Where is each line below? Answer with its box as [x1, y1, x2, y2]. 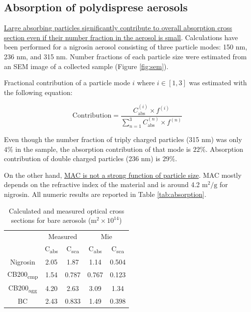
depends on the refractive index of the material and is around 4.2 [4, 179, 200, 190]
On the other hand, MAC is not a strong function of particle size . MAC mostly [4, 169, 242, 180]
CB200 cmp [7, 269, 38, 280]
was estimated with [189, 77, 247, 88]
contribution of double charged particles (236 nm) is [4, 153, 160, 164]
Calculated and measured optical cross [8, 205, 125, 216]
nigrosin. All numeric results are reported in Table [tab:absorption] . [4, 189, 206, 199]
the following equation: [4, 87, 73, 97]
